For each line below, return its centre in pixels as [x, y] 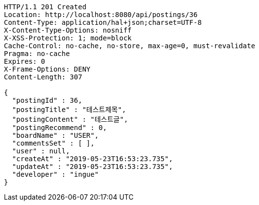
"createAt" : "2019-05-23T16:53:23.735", [92, 159]
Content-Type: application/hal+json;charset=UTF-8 [103, 22]
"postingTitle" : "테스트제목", [69, 110]
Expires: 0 [25, 61]
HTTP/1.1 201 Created [45, 7]
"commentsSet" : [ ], [53, 143]
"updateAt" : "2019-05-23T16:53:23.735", [92, 167]
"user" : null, [41, 151]
